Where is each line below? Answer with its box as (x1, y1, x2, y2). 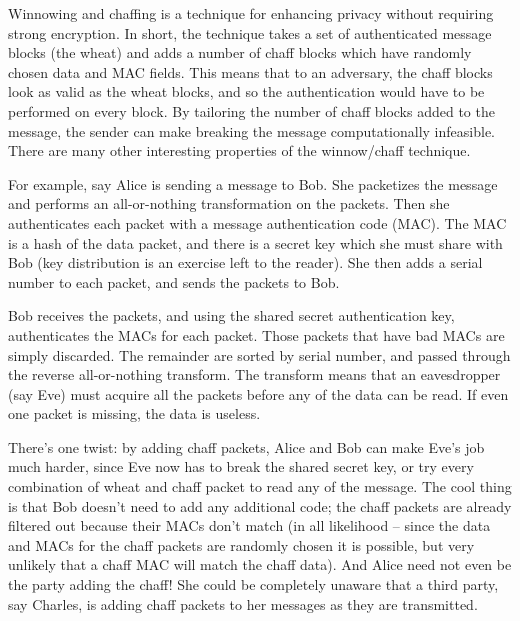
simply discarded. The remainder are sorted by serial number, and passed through (8, 344, 511, 365)
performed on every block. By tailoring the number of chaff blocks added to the (8, 100, 495, 121)
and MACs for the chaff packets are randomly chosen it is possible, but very (8, 534, 475, 555)
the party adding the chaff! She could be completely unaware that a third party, (8, 574, 499, 595)
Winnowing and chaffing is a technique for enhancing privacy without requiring (8, 3, 494, 23)
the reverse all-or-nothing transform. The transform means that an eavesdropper (8, 364, 501, 385)
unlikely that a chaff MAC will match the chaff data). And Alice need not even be (8, 554, 512, 575)
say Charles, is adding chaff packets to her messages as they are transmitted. (8, 593, 478, 614)
